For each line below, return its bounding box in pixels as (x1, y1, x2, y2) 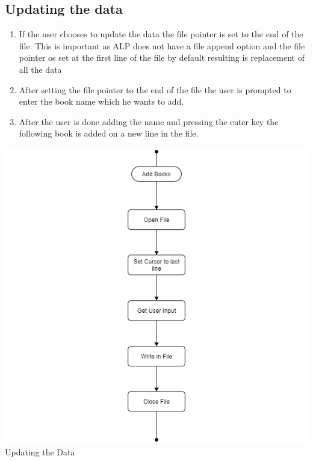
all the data (19, 63, 62, 75)
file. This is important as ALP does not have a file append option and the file (19, 39, 305, 52)
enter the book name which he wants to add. (19, 95, 184, 108)
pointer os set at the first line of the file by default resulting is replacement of (19, 51, 305, 64)
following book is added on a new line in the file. (19, 127, 199, 140)
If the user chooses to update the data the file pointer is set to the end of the (19, 28, 303, 40)
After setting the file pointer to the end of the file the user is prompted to (19, 83, 291, 96)
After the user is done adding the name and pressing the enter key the (19, 115, 279, 128)
